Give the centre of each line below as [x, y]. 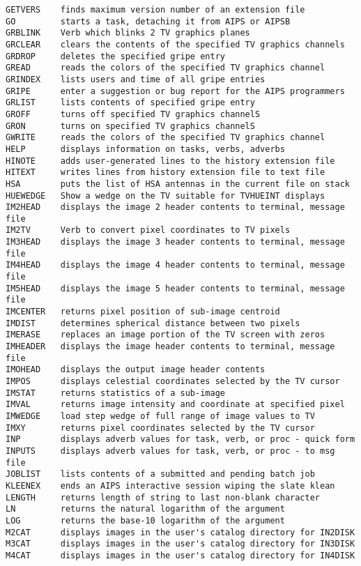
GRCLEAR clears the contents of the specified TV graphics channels [175, 44]
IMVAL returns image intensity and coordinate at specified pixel [175, 405]
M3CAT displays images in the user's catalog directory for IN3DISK [180, 544]
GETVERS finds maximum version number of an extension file [155, 10]
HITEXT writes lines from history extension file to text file [166, 173]
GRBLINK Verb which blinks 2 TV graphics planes [128, 33]
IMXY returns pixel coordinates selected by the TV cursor [160, 428]
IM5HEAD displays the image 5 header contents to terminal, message [175, 288]
